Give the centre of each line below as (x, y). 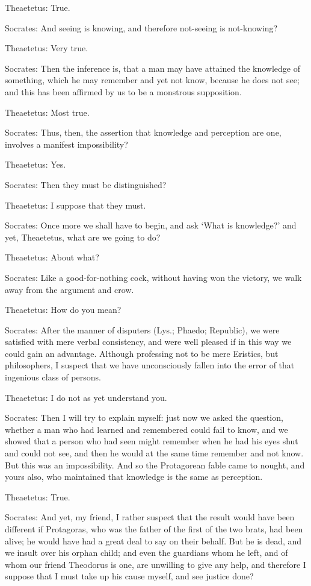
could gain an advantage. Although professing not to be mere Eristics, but (142, 353)
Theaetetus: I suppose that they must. (75, 205)
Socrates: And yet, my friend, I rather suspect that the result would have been (150, 517)
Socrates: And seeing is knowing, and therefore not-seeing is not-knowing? (141, 27)
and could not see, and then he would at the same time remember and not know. (154, 453)
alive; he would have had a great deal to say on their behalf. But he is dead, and (153, 540)
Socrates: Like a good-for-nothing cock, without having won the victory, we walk (153, 277)
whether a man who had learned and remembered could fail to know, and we (146, 429)
